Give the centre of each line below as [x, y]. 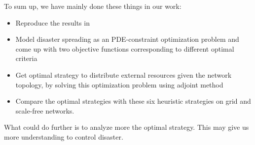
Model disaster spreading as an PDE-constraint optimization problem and [127, 39]
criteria [26, 58]
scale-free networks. [45, 110]
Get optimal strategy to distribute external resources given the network [124, 74]
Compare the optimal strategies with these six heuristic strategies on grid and [133, 101]
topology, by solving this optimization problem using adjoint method [119, 84]
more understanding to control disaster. [64, 136]
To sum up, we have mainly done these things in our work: [93, 6]
